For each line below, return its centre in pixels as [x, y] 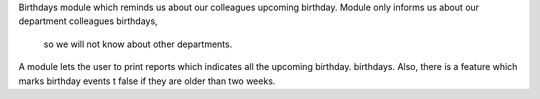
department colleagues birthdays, [88, 21]
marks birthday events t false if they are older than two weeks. [147, 81]
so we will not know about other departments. [138, 44]
